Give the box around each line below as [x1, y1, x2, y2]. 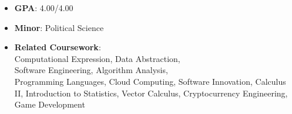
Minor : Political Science [14, 21, 104, 33]
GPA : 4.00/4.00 [14, 2, 73, 13]
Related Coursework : [14, 41, 101, 53]
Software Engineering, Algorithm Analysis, [14, 64, 168, 76]
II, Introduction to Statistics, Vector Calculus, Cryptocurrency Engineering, [14, 87, 288, 99]
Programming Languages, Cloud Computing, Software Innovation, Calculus [14, 75, 286, 87]
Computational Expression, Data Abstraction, [14, 52, 180, 64]
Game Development [14, 98, 85, 110]
